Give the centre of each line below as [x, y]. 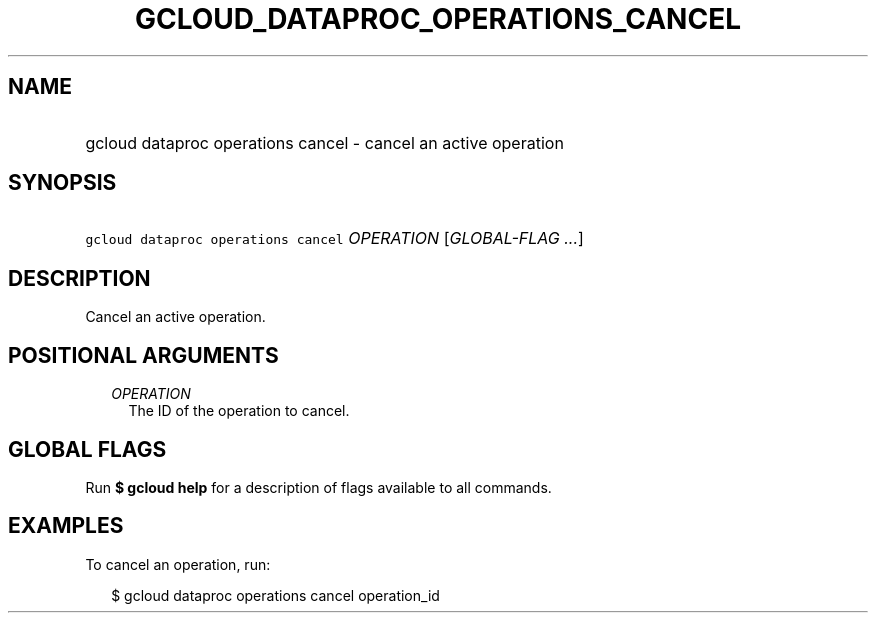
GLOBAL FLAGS [87, 449]
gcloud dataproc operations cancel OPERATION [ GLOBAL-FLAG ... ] [334, 238]
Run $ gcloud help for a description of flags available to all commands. [318, 487]
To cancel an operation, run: [178, 564]
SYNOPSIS [62, 183]
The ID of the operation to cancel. [239, 411]
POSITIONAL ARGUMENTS [143, 355]
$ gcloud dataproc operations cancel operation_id [275, 595]
